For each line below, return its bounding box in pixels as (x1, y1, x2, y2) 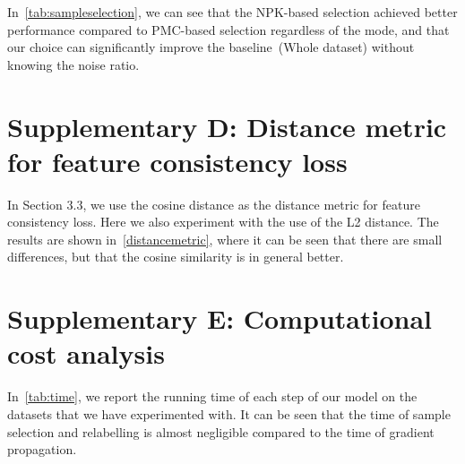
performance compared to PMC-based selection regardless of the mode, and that (7, 20, 450, 39)
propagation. (7, 440, 77, 459)
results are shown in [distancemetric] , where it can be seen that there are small (7, 229, 443, 248)
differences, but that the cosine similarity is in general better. (7, 247, 344, 266)
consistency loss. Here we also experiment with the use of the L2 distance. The (7, 212, 439, 231)
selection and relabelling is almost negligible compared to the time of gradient (7, 422, 435, 441)
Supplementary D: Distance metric (7, 107, 447, 144)
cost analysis (7, 335, 165, 372)
